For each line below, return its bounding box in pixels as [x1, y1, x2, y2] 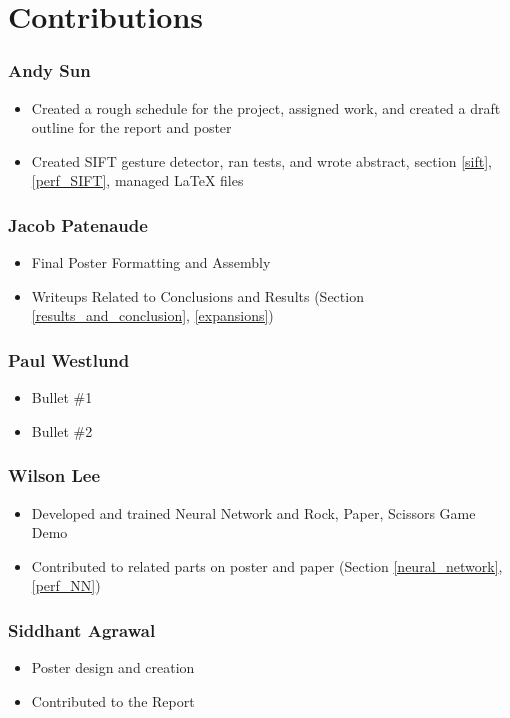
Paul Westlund [8, 347, 130, 372]
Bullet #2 [31, 420, 93, 441]
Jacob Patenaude [8, 212, 148, 237]
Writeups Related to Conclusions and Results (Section [31, 285, 364, 306]
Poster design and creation [31, 657, 195, 678]
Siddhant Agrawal [8, 617, 156, 642]
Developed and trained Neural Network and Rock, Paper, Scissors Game [31, 502, 476, 523]
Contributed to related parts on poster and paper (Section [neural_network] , [31, 555, 503, 576]
